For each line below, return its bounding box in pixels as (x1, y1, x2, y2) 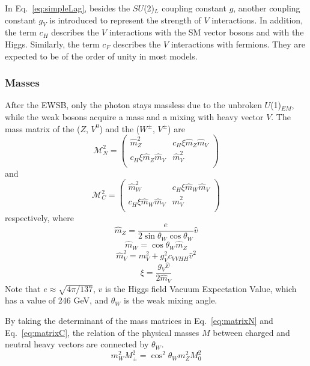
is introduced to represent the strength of (49, 13, 201, 26)
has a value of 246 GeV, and (5, 294, 109, 307)
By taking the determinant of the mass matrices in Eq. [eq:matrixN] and (5, 314, 273, 326)
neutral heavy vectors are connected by (5, 338, 149, 350)
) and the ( (99, 122, 140, 135)
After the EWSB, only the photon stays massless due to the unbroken (5, 99, 262, 111)
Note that (5, 282, 41, 294)
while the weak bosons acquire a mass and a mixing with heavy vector (5, 110, 264, 123)
